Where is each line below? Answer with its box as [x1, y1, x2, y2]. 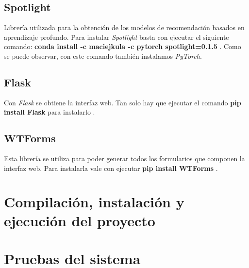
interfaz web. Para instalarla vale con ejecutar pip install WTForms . [4, 163, 218, 173]
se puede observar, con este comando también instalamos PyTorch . [4, 50, 202, 61]
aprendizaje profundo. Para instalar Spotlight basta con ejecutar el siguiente [4, 32, 229, 42]
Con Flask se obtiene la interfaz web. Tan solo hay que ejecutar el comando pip [4, 97, 241, 107]
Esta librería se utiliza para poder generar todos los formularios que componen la [4, 153, 245, 164]
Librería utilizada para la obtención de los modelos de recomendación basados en [4, 22, 245, 33]
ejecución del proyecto [4, 210, 155, 230]
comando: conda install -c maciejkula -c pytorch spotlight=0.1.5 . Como [4, 41, 241, 51]
